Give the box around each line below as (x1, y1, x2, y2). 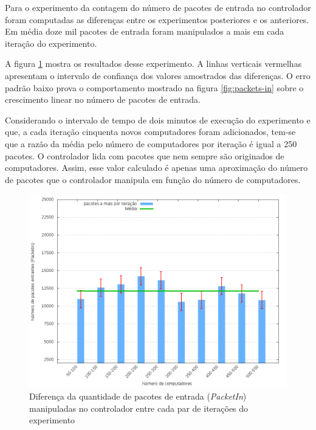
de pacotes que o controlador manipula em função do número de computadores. (5, 173, 301, 186)
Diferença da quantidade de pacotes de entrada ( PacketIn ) (29, 389, 247, 402)
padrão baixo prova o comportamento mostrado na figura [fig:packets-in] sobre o (5, 81, 304, 94)
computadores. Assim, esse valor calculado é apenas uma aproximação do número (5, 161, 308, 174)
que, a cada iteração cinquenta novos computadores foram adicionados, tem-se (5, 125, 296, 138)
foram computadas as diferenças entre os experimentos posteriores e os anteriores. (5, 13, 309, 26)
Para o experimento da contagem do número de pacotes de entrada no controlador (5, 1, 311, 13)
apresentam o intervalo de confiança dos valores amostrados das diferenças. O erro (5, 69, 311, 81)
